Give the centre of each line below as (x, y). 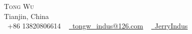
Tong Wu (19, 6)
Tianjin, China (26, 16)
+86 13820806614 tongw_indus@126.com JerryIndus (97, 26)
